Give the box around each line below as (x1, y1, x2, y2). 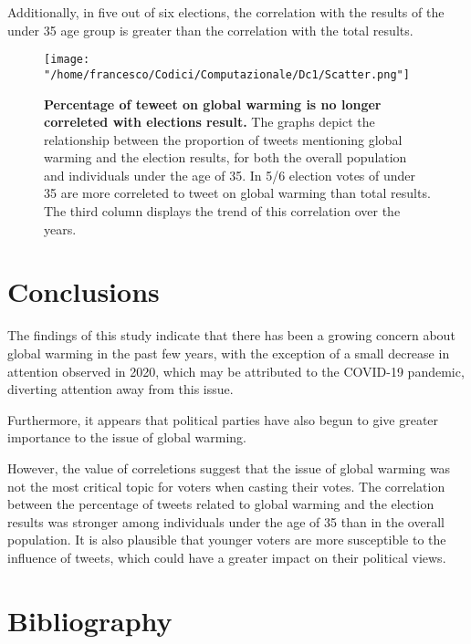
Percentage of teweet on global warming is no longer (44, 94, 382, 113)
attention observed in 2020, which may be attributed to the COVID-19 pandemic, (7, 361, 465, 380)
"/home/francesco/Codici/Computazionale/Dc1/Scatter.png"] (44, 68, 410, 81)
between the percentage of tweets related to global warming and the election (7, 494, 434, 514)
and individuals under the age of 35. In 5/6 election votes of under (44, 165, 416, 184)
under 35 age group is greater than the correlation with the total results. (7, 20, 413, 39)
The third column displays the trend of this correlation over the (44, 202, 401, 221)
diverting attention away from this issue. (7, 379, 234, 399)
